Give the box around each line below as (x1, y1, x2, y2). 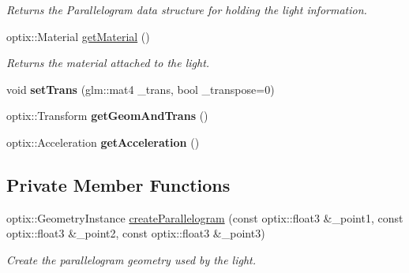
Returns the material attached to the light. (6, 54, 210, 71)
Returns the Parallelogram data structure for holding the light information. (6, 2, 367, 17)
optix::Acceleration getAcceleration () (6, 133, 200, 150)
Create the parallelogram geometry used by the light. (6, 251, 257, 267)
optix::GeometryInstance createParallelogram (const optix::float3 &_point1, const (6, 209, 403, 226)
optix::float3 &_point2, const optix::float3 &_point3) (6, 225, 265, 241)
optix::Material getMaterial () (6, 28, 150, 44)
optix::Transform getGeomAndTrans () (6, 107, 208, 124)
